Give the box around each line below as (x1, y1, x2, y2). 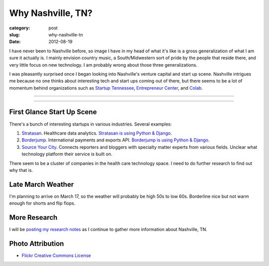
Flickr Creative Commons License (21, 253, 91, 259)
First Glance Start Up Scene (9, 108, 97, 117)
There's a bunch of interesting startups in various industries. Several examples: (9, 121, 172, 127)
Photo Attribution (9, 239, 64, 248)
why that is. (9, 167, 33, 173)
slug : (9, 31, 20, 37)
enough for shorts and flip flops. (9, 200, 76, 206)
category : (9, 25, 30, 31)
